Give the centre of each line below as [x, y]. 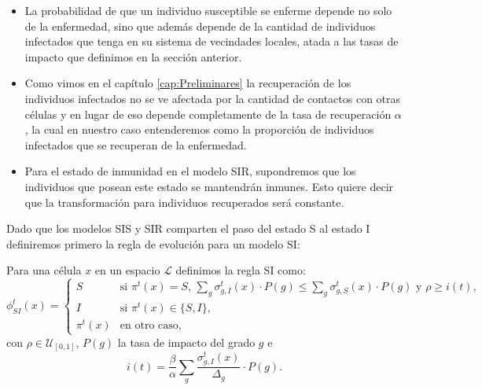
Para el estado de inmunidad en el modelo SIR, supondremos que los [190, 171]
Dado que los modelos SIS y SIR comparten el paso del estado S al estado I [188, 228]
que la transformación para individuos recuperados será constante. [184, 202]
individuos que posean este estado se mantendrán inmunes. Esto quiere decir [209, 186]
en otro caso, [151, 326]
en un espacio [127, 270]
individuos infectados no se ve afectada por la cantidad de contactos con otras [213, 98]
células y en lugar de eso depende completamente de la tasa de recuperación [208, 114]
